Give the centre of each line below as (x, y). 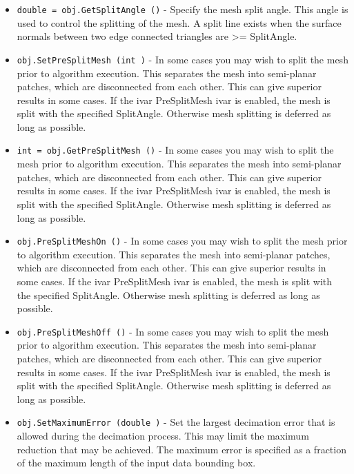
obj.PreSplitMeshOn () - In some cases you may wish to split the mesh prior (182, 241)
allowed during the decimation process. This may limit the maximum (163, 435)
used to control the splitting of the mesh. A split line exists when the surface (179, 22)
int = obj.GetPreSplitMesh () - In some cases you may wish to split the (175, 150)
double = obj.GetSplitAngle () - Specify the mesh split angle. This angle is (183, 9)
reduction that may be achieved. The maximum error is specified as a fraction (181, 449)
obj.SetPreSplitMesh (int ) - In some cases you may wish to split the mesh (183, 59)
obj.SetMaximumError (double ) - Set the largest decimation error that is (176, 422)
